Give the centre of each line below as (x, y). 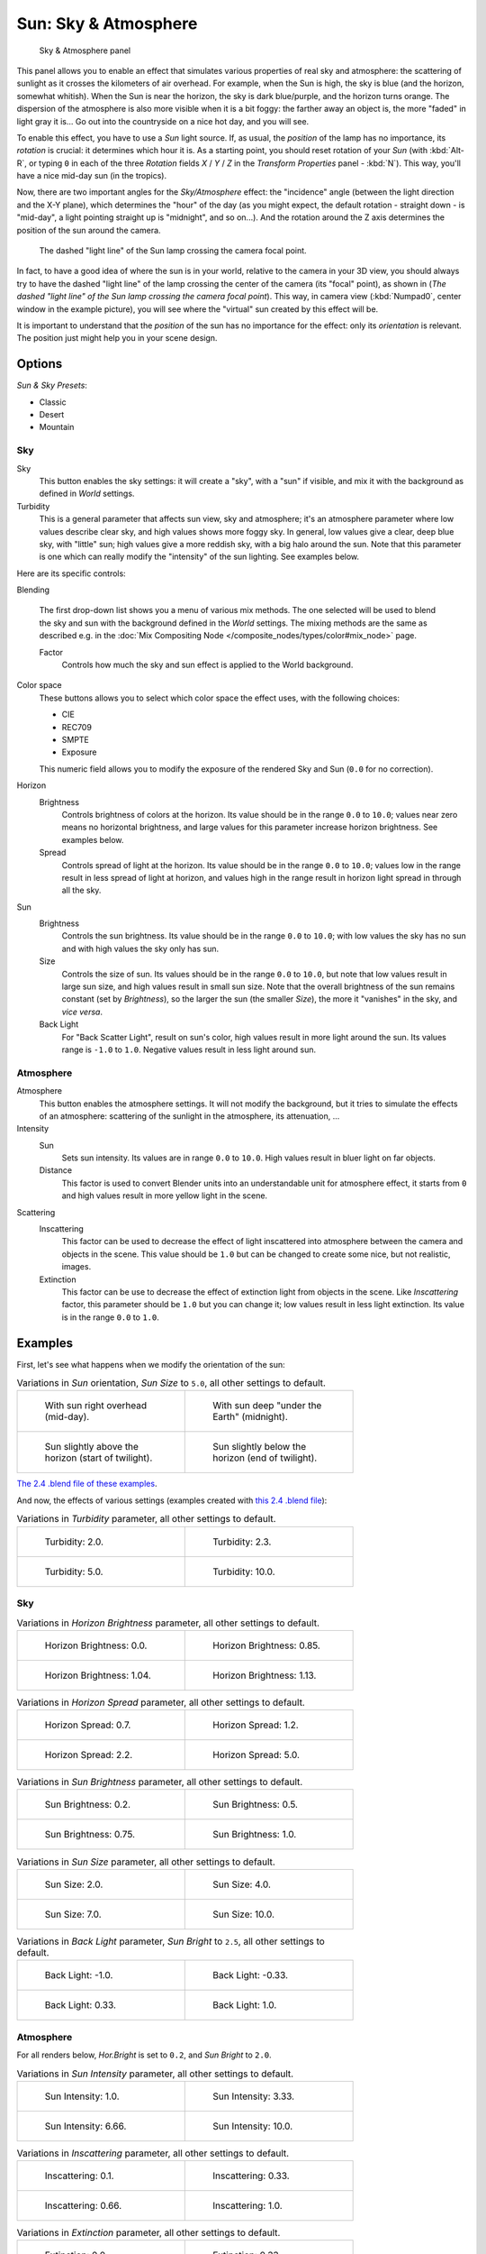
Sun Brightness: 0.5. (256, 1805)
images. (76, 1267)
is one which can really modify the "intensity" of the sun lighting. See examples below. (199, 557)
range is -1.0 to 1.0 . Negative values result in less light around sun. (189, 1049)
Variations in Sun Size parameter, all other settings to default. (146, 1862)
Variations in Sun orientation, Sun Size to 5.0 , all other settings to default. (171, 1383)
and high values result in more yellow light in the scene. (165, 1196)
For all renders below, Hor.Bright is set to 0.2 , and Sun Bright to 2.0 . (144, 2055)
